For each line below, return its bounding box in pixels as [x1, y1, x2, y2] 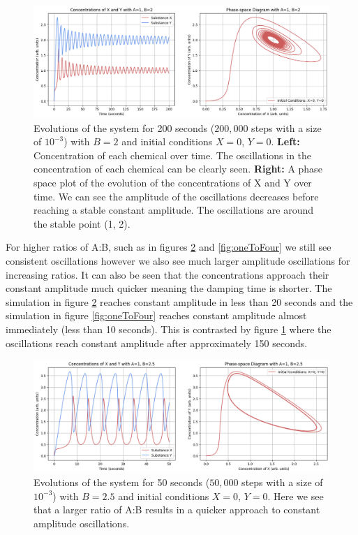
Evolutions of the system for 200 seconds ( [33, 120, 215, 135]
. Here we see [267, 488, 324, 503]
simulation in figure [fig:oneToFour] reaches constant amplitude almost [6, 308, 307, 323]
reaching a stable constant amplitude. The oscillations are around [33, 203, 313, 217]
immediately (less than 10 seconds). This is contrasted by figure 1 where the [6, 321, 331, 336]
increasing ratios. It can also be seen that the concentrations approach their [6, 267, 329, 281]
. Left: [271, 134, 300, 149]
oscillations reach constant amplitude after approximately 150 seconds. [6, 335, 308, 350]
